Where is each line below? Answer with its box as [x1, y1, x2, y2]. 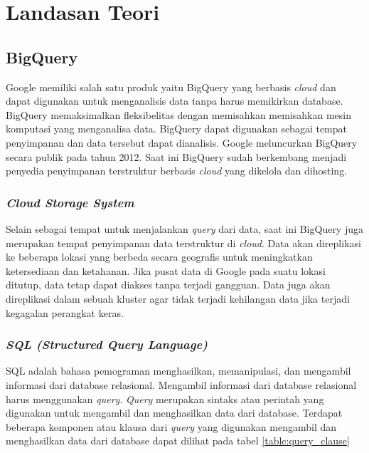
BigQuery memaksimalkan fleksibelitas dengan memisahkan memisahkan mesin [6, 107, 352, 122]
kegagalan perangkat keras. [6, 305, 124, 320]
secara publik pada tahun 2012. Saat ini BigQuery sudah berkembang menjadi [6, 149, 347, 164]
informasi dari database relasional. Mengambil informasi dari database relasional [6, 377, 357, 392]
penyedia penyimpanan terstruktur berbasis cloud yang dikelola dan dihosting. [6, 163, 348, 178]
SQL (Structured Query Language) [6, 335, 208, 353]
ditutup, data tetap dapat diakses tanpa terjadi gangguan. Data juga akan [6, 277, 331, 292]
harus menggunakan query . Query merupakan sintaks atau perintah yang [6, 391, 324, 406]
